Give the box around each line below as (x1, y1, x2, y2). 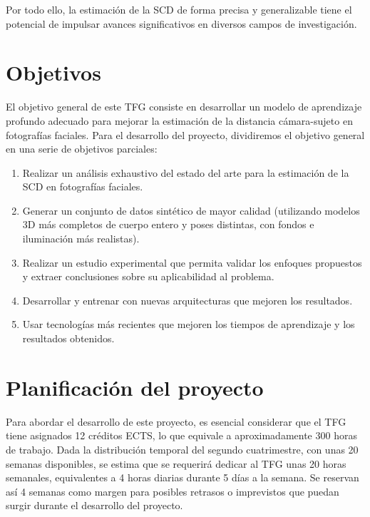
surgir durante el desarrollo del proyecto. (6, 498, 183, 513)
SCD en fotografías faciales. (22, 179, 143, 194)
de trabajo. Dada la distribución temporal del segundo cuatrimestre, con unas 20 (6, 441, 359, 456)
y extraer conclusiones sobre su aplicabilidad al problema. (22, 269, 274, 284)
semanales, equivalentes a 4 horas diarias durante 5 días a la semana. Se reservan (6, 470, 359, 485)
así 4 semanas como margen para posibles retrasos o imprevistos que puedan (6, 483, 339, 498)
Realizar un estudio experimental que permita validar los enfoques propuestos (22, 255, 362, 270)
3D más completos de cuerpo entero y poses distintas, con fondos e (22, 217, 314, 232)
